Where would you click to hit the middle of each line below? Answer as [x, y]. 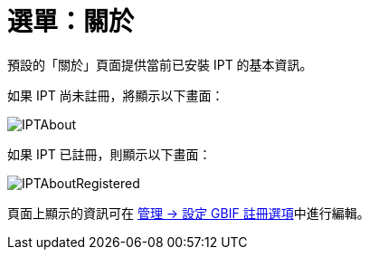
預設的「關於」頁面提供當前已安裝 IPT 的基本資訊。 [160, 64]
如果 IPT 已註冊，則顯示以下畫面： [109, 154]
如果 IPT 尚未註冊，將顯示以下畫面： [116, 95]
